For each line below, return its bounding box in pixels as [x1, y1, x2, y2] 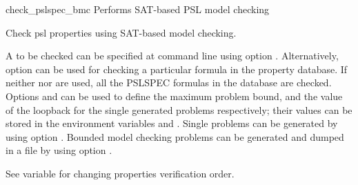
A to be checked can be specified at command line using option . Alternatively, [6, 48, 339, 63]
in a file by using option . [6, 143, 112, 157]
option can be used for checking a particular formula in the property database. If [6, 61, 348, 76]
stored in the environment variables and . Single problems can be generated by [6, 116, 338, 130]
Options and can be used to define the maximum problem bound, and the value [6, 88, 343, 103]
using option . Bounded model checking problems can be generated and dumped [6, 129, 344, 144]
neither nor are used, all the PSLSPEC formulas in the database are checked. [6, 75, 332, 90]
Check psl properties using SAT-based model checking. [6, 25, 237, 39]
